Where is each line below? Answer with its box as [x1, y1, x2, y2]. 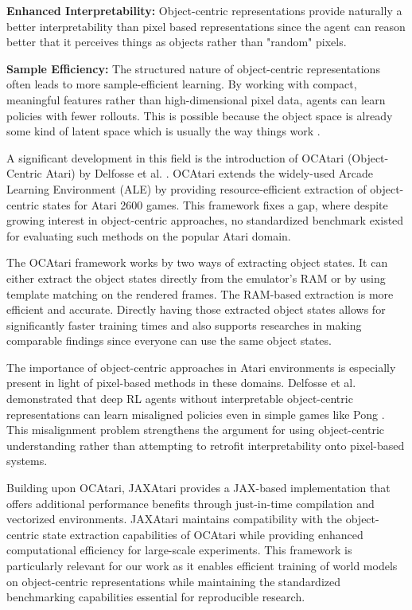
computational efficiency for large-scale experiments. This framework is [6, 542, 352, 558]
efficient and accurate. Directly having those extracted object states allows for [6, 301, 386, 318]
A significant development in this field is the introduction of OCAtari [6, 149, 344, 166]
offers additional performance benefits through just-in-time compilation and [6, 495, 375, 511]
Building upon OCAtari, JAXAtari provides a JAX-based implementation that [6, 479, 391, 496]
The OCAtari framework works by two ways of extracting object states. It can [6, 254, 388, 271]
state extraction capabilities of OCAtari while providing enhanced [42, 526, 363, 542]
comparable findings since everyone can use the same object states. [6, 332, 332, 349]
